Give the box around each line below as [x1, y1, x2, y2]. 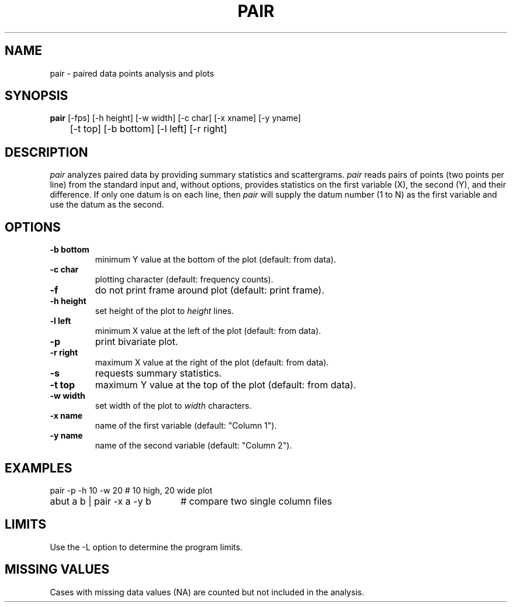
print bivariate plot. [95, 336, 178, 348]
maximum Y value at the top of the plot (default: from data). [95, 379, 357, 391]
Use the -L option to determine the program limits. [50, 542, 243, 552]
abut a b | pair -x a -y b [50, 495, 151, 507]
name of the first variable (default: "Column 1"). [95, 420, 277, 431]
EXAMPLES [5, 460, 72, 475]
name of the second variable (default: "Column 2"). [95, 440, 292, 451]
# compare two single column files [180, 495, 333, 507]
